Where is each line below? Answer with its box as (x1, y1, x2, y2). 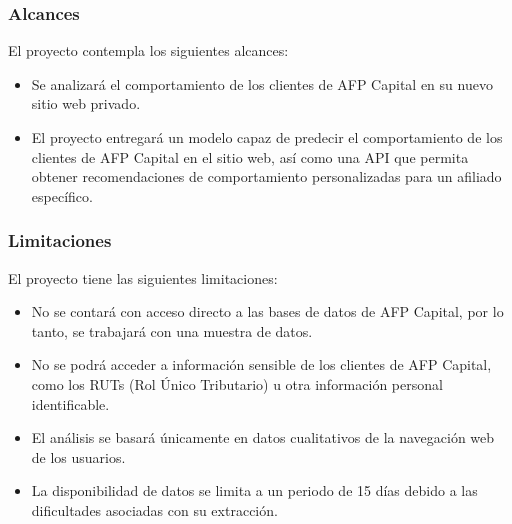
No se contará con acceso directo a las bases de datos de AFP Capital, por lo (31, 301, 504, 322)
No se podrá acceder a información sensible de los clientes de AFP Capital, (31, 354, 492, 375)
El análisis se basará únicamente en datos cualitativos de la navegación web (31, 427, 495, 448)
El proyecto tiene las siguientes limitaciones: (8, 267, 278, 288)
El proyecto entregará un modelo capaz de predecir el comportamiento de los (31, 127, 503, 147)
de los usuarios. (31, 446, 126, 467)
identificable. (31, 393, 110, 414)
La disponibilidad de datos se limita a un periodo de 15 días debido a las (31, 480, 478, 501)
